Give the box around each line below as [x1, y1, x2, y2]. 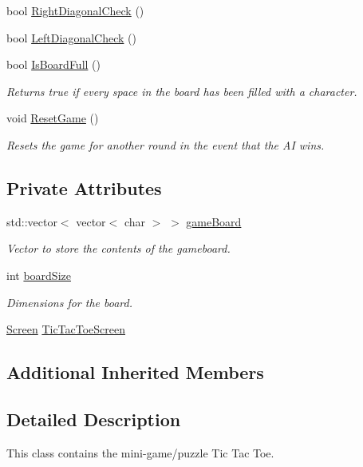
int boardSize [6, 266, 71, 283]
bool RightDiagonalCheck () [6, 2, 144, 18]
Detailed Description [6, 406, 181, 431]
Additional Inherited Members [6, 360, 264, 385]
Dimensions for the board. [6, 293, 133, 310]
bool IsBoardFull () [6, 56, 101, 73]
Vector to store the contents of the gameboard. [6, 240, 231, 257]
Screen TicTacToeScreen [6, 321, 126, 337]
